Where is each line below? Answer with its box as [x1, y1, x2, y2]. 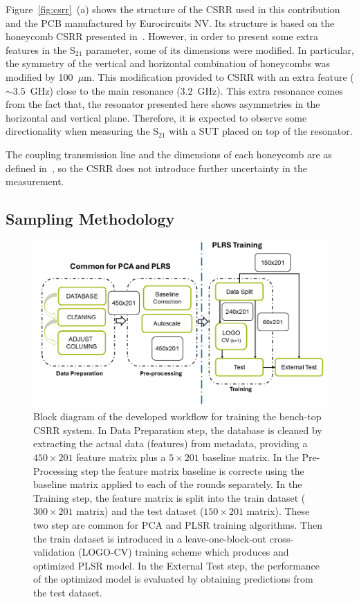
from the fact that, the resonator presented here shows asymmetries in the [6, 97, 320, 111]
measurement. [6, 174, 64, 189]
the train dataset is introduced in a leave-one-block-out [33, 531, 267, 545]
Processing [33, 463, 78, 478]
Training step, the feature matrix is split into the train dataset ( [33, 490, 306, 505]
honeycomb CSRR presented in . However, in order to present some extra [6, 29, 318, 44]
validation [33, 545, 75, 559]
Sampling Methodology [6, 208, 175, 229]
